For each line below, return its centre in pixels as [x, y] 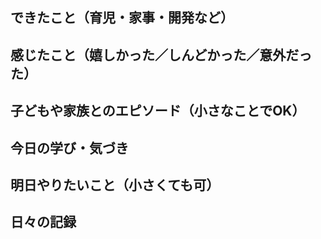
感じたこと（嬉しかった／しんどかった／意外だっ [161, 54]
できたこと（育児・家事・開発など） [122, 18]
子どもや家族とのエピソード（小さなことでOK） [158, 111]
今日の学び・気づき [69, 148]
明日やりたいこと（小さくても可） [115, 184]
